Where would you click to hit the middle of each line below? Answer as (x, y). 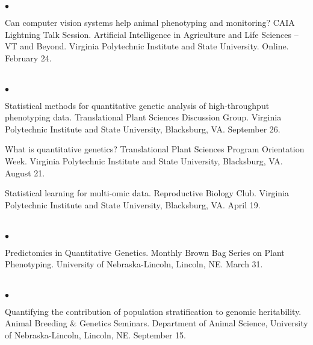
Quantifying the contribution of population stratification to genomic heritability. (153, 311)
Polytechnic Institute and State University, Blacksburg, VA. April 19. (133, 204)
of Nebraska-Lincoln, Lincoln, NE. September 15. (95, 335)
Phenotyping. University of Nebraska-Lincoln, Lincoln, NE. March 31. (134, 264)
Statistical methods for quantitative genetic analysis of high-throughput (137, 105)
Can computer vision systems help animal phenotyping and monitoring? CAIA (150, 22)
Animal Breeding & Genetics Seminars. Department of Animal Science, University (156, 323)
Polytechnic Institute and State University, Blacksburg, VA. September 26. (143, 129)
